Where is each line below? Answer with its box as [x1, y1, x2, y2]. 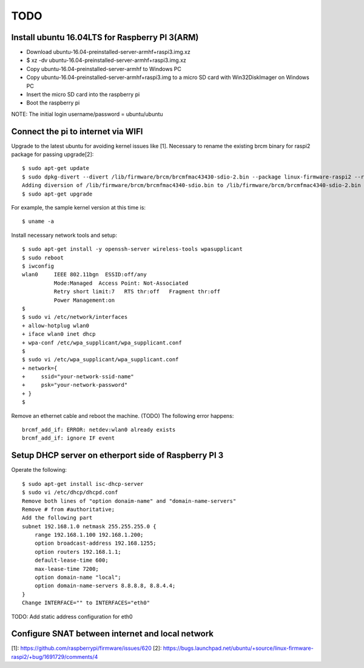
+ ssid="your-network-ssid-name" [22, 373, 135, 380]
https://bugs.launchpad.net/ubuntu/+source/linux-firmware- [163, 644, 314, 652]
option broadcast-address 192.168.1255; [34, 540, 157, 547]
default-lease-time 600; [34, 557, 109, 564]
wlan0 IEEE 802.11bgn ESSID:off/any [22, 271, 147, 278]
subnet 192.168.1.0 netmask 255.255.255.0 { [22, 523, 157, 530]
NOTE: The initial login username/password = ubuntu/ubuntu [11, 110, 163, 118]
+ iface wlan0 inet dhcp [22, 331, 96, 338]
